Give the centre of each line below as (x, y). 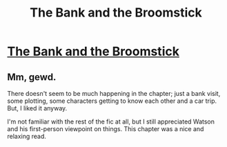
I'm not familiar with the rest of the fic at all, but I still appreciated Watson (111, 121)
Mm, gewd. (32, 77)
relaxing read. (27, 136)
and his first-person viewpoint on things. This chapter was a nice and (106, 129)
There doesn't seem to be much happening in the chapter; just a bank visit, (114, 94)
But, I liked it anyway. (37, 108)
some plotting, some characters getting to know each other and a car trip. (112, 101)
